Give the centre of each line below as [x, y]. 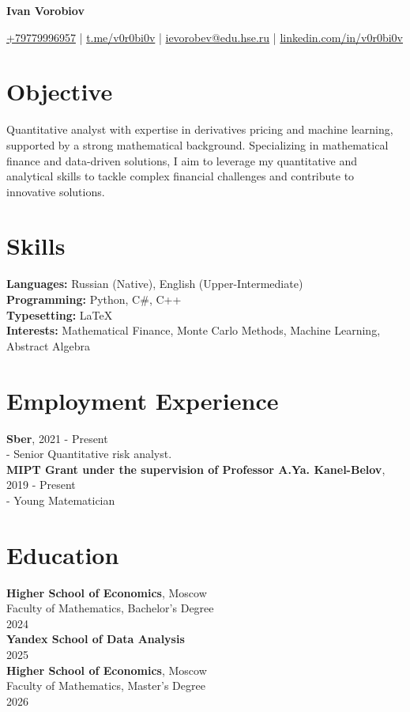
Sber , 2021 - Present [57, 438]
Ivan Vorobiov [45, 10]
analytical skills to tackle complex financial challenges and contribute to [181, 176]
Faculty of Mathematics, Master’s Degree [106, 685]
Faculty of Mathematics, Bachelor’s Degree [110, 608]
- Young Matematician [61, 500]
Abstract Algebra [48, 345]
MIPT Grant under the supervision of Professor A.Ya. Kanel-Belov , [196, 469]
